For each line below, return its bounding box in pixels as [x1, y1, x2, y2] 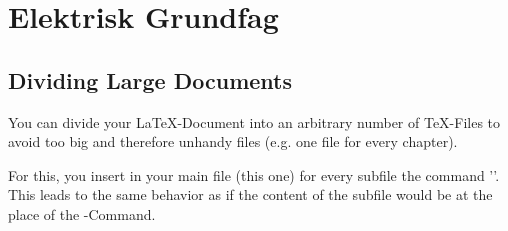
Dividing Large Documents [8, 64, 293, 95]
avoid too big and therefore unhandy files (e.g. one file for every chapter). [8, 131, 458, 152]
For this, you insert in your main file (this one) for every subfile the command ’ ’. [8, 164, 500, 185]
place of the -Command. [8, 203, 156, 224]
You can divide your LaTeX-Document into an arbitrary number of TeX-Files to [8, 111, 501, 132]
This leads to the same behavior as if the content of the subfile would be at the [8, 184, 493, 205]
